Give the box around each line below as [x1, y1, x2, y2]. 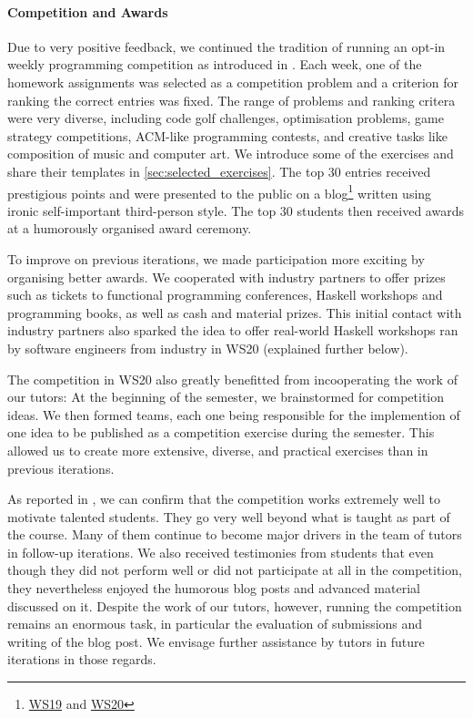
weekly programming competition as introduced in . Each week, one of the [7, 55, 422, 74]
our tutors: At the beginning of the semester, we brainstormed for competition [7, 387, 445, 406]
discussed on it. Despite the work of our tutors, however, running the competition [7, 596, 462, 615]
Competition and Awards [7, 2, 168, 21]
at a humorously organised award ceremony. [7, 219, 252, 238]
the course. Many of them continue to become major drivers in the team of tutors [7, 525, 462, 544]
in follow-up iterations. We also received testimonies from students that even [7, 542, 434, 561]
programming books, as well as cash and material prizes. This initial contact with [7, 303, 462, 322]
